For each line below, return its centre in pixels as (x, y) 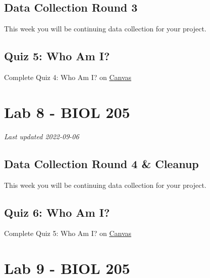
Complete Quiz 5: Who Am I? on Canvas (68, 233)
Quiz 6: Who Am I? (57, 212)
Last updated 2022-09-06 (42, 136)
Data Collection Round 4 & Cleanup (101, 163)
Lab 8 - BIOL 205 (67, 112)
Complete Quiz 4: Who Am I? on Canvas (68, 77)
